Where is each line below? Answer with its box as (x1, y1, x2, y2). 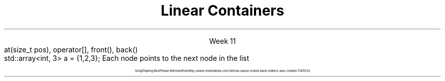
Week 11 (209, 36, 236, 45)
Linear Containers (161, 2, 284, 19)
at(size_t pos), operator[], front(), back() (4, 45, 138, 54)
